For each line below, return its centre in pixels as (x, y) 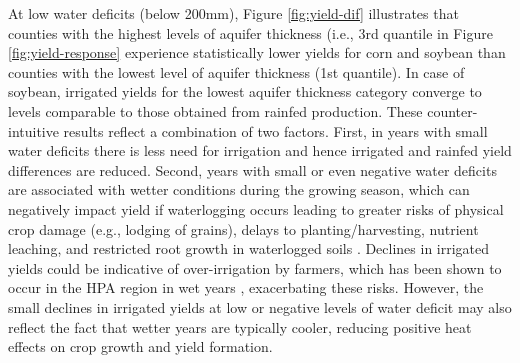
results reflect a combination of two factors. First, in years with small (275, 130)
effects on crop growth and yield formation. (140, 346)
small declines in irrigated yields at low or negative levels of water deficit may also (260, 306)
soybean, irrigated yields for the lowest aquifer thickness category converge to (245, 91)
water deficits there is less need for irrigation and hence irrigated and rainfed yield (260, 150)
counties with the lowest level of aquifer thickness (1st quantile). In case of (236, 71)
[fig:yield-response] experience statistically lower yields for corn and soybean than (257, 52)
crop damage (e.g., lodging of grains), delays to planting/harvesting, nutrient (243, 228)
